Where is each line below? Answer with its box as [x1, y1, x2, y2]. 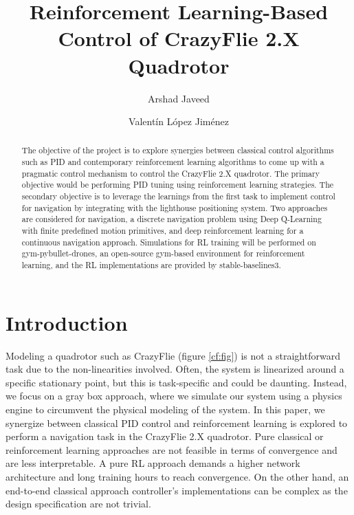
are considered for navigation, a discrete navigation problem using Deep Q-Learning [21, 213, 322, 225]
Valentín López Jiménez [129, 114, 229, 129]
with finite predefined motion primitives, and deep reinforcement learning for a [21, 225, 304, 237]
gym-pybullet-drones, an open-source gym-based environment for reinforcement [21, 248, 305, 259]
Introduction [5, 308, 128, 336]
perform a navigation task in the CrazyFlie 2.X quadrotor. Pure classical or [5, 429, 324, 443]
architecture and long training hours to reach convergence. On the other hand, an [5, 469, 349, 483]
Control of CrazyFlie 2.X [58, 24, 300, 52]
